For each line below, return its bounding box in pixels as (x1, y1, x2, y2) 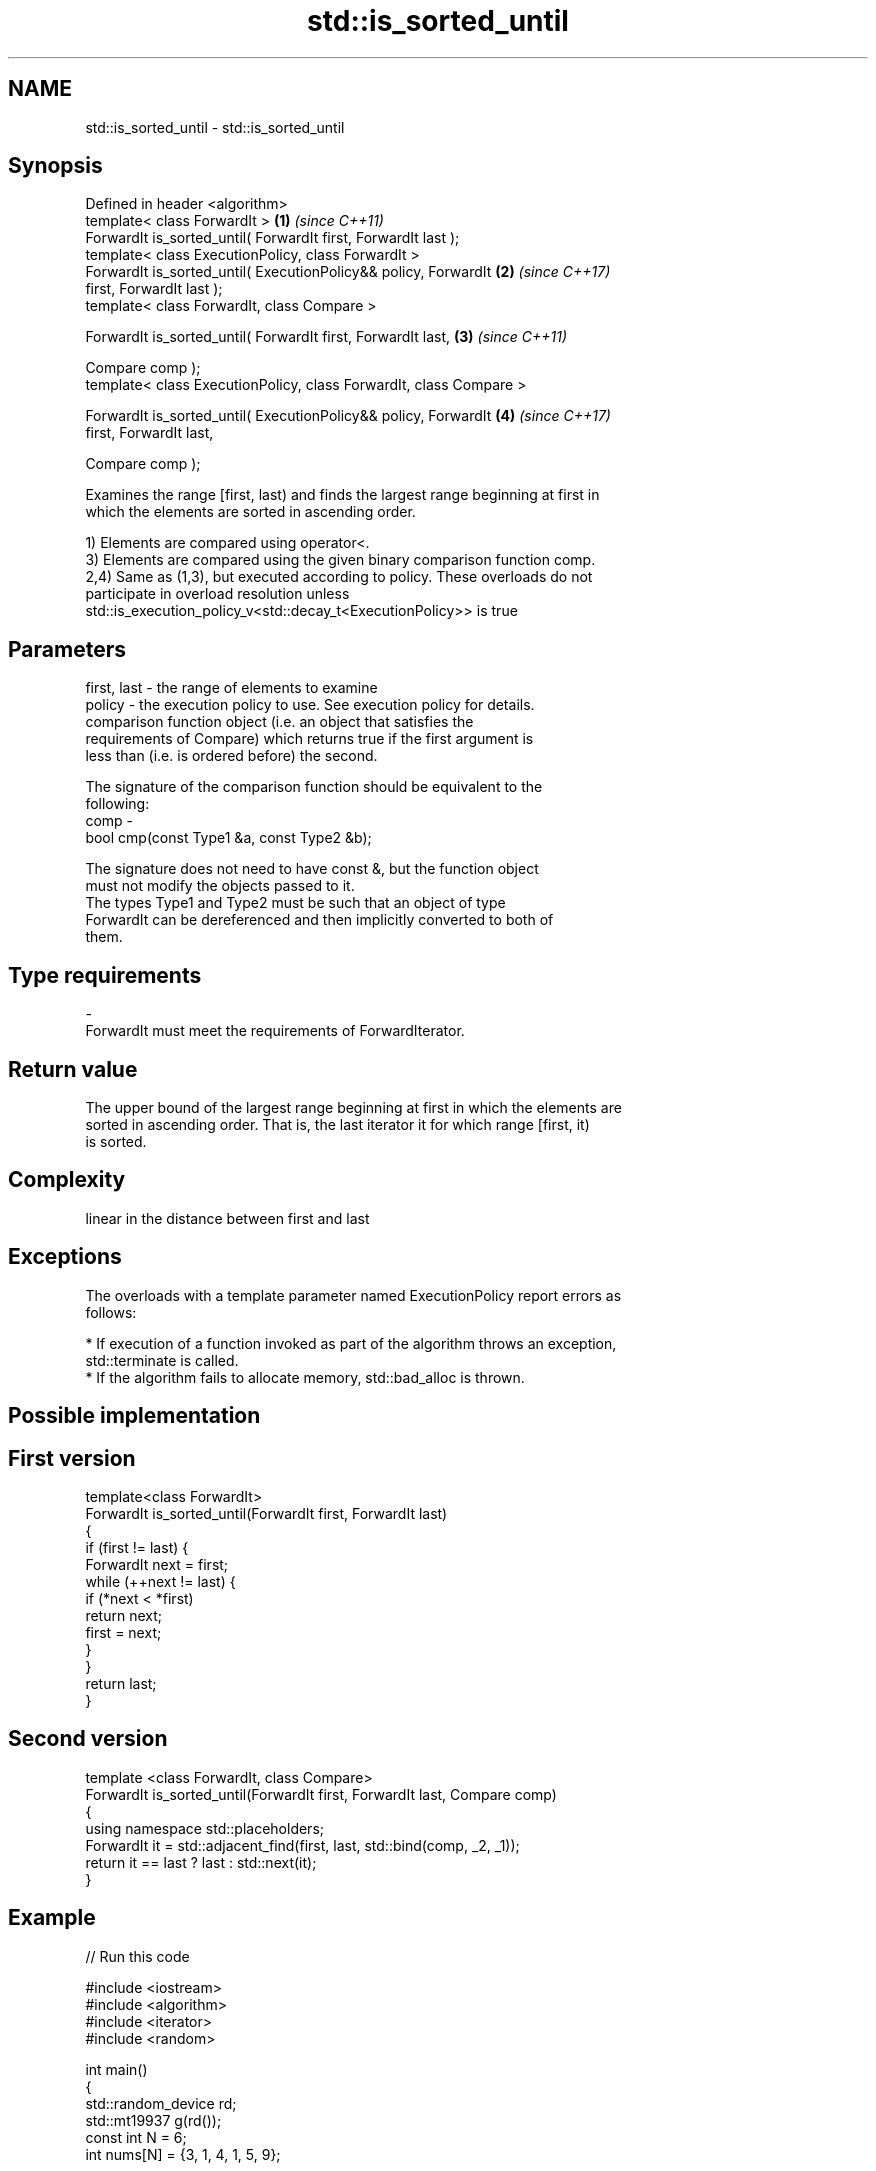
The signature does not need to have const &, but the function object (85, 860, 539, 878)
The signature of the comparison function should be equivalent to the (85, 778, 543, 796)
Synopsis (8, 153, 103, 179)
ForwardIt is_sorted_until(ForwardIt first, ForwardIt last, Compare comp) (85, 1785, 557, 1803)
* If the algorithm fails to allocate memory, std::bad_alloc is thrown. (85, 1368, 525, 1386)
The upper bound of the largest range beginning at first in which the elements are (85, 1098, 622, 1116)
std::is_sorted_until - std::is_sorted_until (85, 118, 345, 136)
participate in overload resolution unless (85, 585, 350, 603)
